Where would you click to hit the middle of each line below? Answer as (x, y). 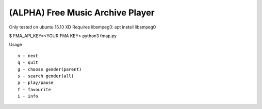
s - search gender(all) (46, 76)
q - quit (28, 62)
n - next (28, 56)
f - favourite (34, 89)
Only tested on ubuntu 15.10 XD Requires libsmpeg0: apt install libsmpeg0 (82, 27)
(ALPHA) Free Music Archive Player (82, 13)
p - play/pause (36, 83)
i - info (28, 96)
